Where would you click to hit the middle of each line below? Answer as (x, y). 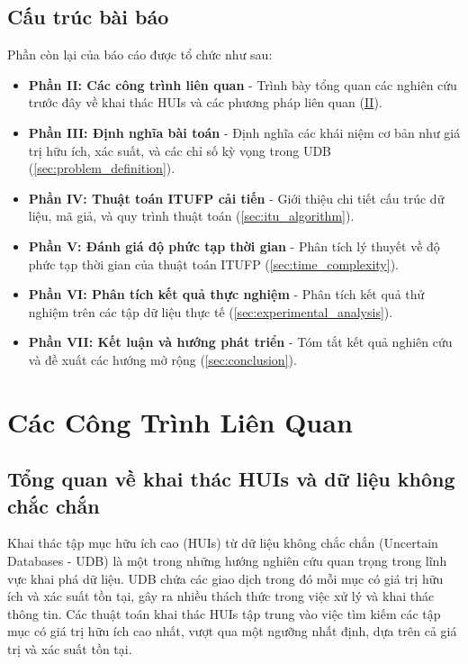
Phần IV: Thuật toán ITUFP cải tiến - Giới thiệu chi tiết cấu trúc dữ (236, 198)
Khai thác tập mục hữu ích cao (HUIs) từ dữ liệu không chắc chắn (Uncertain (223, 543)
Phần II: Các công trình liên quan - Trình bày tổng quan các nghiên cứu (243, 84)
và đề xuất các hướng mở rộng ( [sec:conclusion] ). (162, 359)
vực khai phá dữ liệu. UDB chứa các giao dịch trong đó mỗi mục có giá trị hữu (225, 578)
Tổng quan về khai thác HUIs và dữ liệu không (231, 479)
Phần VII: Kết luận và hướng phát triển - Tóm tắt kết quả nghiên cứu (240, 342)
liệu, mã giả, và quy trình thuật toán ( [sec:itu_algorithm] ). (191, 216)
